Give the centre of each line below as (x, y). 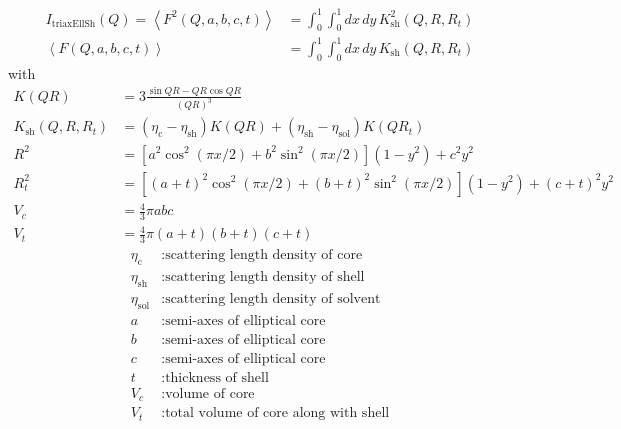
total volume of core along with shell (277, 413)
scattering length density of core (264, 255)
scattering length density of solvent (273, 298)
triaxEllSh (73, 23)
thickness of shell (217, 377)
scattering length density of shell (265, 277)
